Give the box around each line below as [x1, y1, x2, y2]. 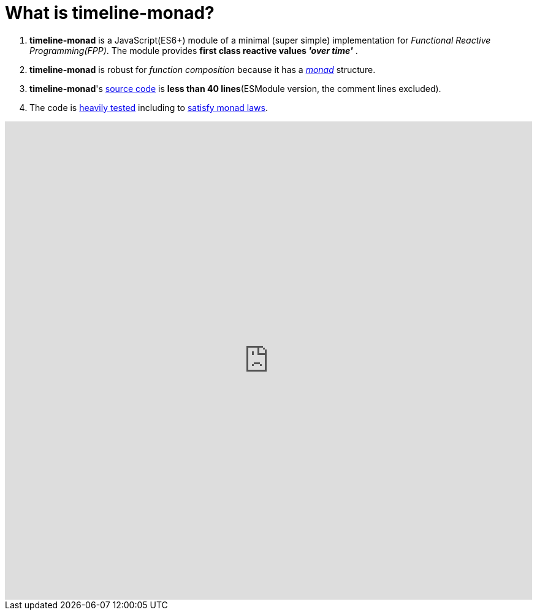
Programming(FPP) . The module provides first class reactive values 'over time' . [29, 45, 358, 56]
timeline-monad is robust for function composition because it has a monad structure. [29, 64, 376, 75]
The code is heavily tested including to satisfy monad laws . [29, 102, 268, 113]
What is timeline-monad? [5, 2, 215, 23]
